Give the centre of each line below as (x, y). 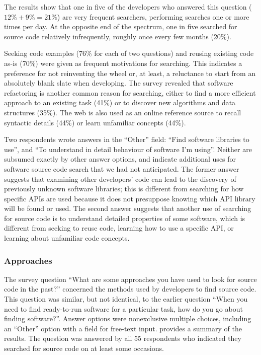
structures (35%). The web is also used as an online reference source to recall (123, 112)
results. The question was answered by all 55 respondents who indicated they (123, 338)
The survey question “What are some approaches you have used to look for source (130, 279)
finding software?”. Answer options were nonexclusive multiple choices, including (128, 318)
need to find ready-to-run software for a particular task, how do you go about (123, 308)
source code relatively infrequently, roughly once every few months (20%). (118, 36)
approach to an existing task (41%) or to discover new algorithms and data (120, 102)
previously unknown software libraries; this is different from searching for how (124, 189)
